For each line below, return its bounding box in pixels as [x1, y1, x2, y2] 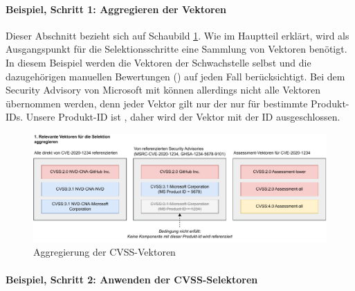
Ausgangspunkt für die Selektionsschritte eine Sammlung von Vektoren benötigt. [6, 42, 347, 56]
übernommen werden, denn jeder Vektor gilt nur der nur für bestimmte [6, 96, 308, 110]
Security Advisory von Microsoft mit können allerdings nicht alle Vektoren [6, 82, 321, 97]
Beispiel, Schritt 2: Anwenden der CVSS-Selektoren [6, 272, 258, 286]
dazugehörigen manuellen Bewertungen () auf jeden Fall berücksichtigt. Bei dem [6, 69, 345, 83]
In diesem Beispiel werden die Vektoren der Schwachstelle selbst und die [6, 55, 311, 69]
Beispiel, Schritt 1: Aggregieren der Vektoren [6, 1, 226, 16]
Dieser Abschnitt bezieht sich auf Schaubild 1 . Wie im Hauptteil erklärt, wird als [6, 28, 349, 42]
